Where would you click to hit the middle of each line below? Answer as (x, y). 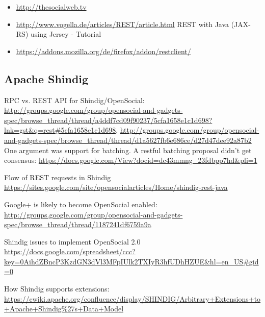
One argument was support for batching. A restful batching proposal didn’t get (128, 150)
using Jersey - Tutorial (66, 34)
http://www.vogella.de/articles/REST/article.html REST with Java (123, 24)
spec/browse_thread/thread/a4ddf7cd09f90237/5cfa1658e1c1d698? (108, 120)
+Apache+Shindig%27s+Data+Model (64, 309)
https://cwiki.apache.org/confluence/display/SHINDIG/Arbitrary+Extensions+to (132, 298)
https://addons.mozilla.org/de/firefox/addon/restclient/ (103, 51)
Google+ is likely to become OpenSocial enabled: (81, 204)
